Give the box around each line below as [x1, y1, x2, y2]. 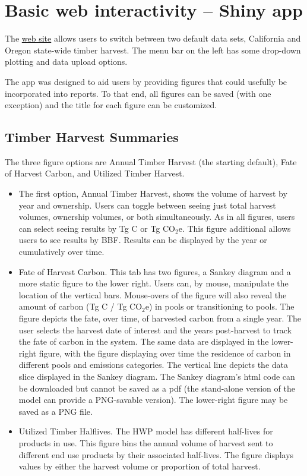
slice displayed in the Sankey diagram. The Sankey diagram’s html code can [18, 370, 295, 382]
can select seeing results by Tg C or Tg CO [18, 222, 176, 234]
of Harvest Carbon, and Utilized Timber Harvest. [5, 167, 185, 179]
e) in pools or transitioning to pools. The [145, 300, 295, 313]
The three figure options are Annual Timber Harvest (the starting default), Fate [5, 155, 297, 168]
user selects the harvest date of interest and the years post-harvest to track [18, 323, 292, 336]
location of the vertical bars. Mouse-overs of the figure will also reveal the [18, 288, 287, 301]
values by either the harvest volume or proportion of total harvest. [18, 460, 261, 472]
